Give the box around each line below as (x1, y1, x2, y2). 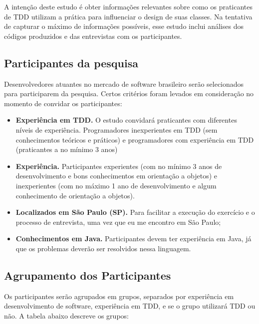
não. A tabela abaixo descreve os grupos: (4, 310, 129, 321)
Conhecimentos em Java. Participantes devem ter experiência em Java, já (15, 233, 252, 244)
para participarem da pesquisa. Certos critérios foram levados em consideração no (4, 88, 254, 99)
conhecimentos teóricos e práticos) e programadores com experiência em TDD (15, 134, 254, 145)
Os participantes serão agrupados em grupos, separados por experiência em (4, 291, 234, 301)
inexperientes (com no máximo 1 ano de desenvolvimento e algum (15, 180, 217, 190)
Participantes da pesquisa (4, 55, 139, 70)
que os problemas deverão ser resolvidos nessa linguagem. (15, 243, 191, 253)
